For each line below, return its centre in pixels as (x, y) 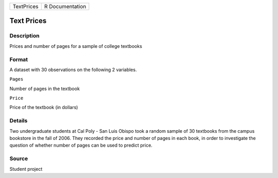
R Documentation (65, 6)
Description (24, 36)
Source (19, 158)
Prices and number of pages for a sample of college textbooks (76, 46)
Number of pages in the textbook (45, 88)
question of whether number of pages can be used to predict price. (81, 145)
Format (19, 59)
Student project (26, 169)
